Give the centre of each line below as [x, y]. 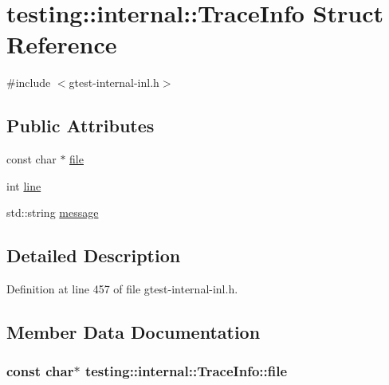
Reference [62, 44]
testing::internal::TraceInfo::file [186, 371]
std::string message [53, 212]
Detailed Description [94, 255]
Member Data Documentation [134, 332]
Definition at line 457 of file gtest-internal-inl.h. [122, 289]
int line [24, 185]
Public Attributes [81, 126]
